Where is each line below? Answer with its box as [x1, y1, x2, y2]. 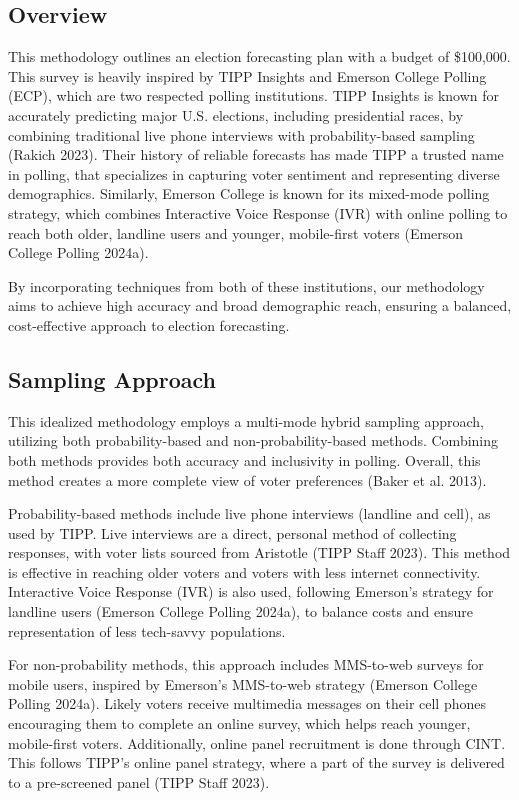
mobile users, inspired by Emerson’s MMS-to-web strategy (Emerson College [8, 673, 478, 694]
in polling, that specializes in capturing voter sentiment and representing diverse [8, 163, 500, 184]
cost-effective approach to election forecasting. [8, 314, 290, 335]
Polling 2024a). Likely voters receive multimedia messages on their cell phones [8, 693, 487, 714]
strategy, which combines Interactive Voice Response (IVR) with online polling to [8, 202, 508, 223]
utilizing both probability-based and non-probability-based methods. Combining [8, 430, 499, 451]
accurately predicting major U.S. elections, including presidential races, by [8, 104, 464, 125]
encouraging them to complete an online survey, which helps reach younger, [8, 713, 471, 734]
